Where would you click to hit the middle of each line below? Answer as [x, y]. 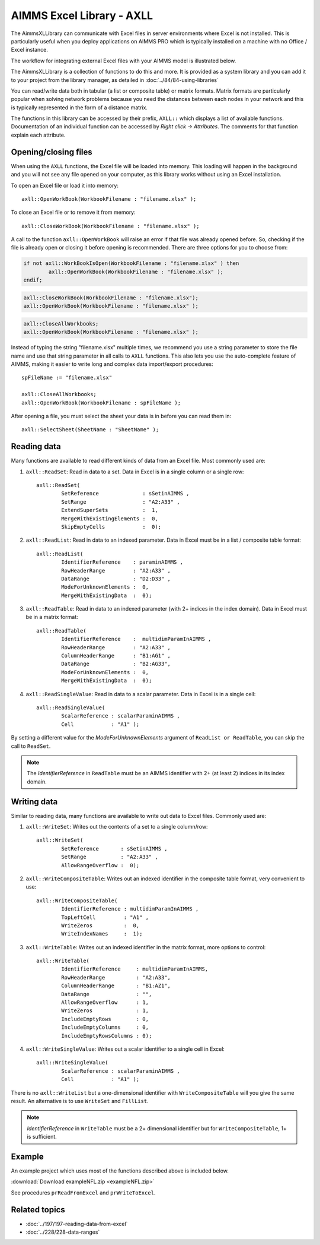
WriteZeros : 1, [105, 1011]
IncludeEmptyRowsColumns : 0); [107, 1036]
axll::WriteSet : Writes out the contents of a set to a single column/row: [117, 827]
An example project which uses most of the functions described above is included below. [120, 1171]
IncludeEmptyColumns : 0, [105, 1027]
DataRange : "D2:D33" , [116, 579]
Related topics [38, 1210]
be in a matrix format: [52, 617]
